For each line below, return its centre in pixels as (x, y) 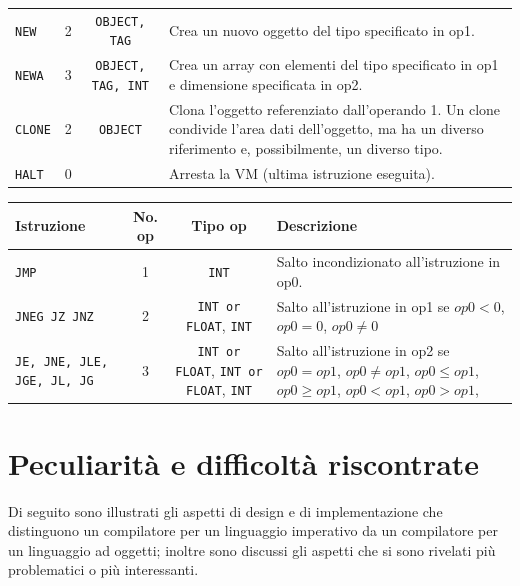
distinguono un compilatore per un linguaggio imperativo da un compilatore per (253, 530)
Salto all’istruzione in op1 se (363, 305)
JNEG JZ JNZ (54, 317)
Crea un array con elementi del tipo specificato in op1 (334, 64)
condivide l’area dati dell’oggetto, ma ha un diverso (326, 128)
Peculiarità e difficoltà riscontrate (244, 462)
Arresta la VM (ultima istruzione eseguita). (302, 172)
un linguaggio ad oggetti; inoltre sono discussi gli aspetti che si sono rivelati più (252, 549)
